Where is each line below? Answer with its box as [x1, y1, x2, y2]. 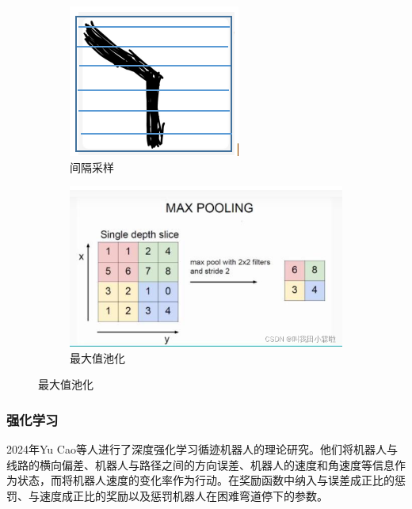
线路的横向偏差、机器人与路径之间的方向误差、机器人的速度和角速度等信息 [6, 456, 395, 473]
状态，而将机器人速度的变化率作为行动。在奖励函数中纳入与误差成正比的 [17, 472, 395, 488]
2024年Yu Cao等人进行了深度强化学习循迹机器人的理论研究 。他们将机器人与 [6, 441, 398, 458]
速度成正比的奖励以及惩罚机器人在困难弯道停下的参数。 [39, 487, 328, 503]
